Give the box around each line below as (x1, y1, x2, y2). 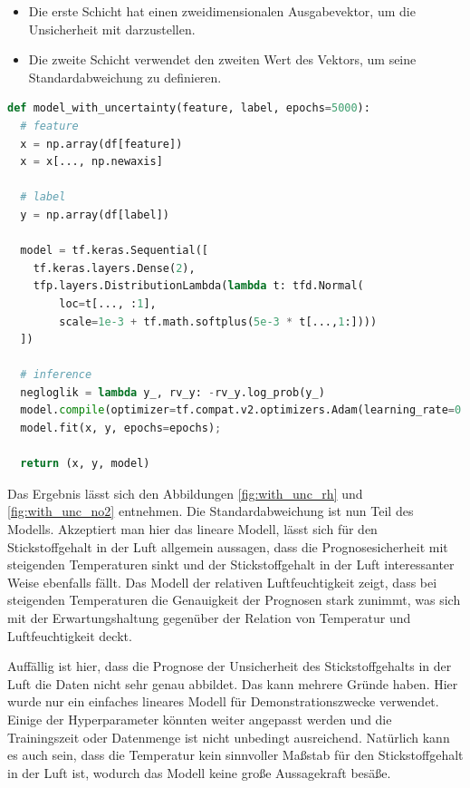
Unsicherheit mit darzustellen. (28, 19, 196, 38)
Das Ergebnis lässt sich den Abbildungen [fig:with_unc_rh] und (7, 483, 363, 502)
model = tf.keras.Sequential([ (20, 244, 208, 258)
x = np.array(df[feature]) (20, 137, 183, 151)
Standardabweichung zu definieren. (28, 67, 222, 86)
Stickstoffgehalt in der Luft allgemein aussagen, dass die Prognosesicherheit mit (7, 537, 448, 556)
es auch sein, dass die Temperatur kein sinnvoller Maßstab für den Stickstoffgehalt (7, 745, 464, 764)
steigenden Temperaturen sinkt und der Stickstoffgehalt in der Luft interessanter (7, 555, 455, 574)
